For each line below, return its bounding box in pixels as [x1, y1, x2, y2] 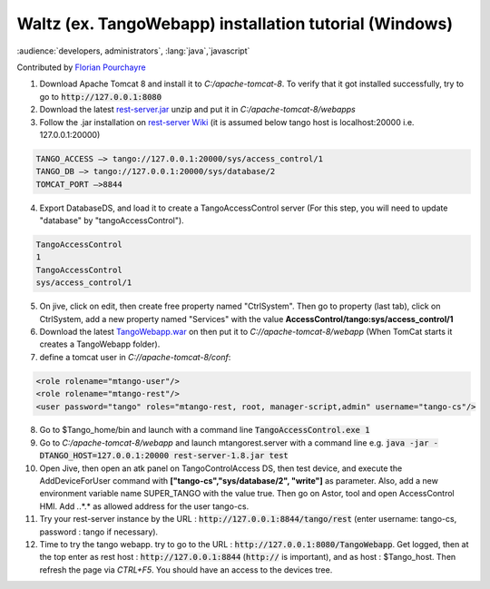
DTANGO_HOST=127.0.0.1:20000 [39, 450, 170, 461]
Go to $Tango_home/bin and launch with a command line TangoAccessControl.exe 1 [39, 425, 370, 436]
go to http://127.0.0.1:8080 [39, 91, 162, 102]
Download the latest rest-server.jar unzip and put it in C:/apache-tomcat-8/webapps [39, 104, 356, 115]
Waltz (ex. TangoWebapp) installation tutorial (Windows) [16, 14, 454, 34]
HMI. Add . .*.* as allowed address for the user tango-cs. [39, 500, 250, 512]
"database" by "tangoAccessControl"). [39, 215, 185, 226]
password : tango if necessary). [39, 526, 159, 537]
